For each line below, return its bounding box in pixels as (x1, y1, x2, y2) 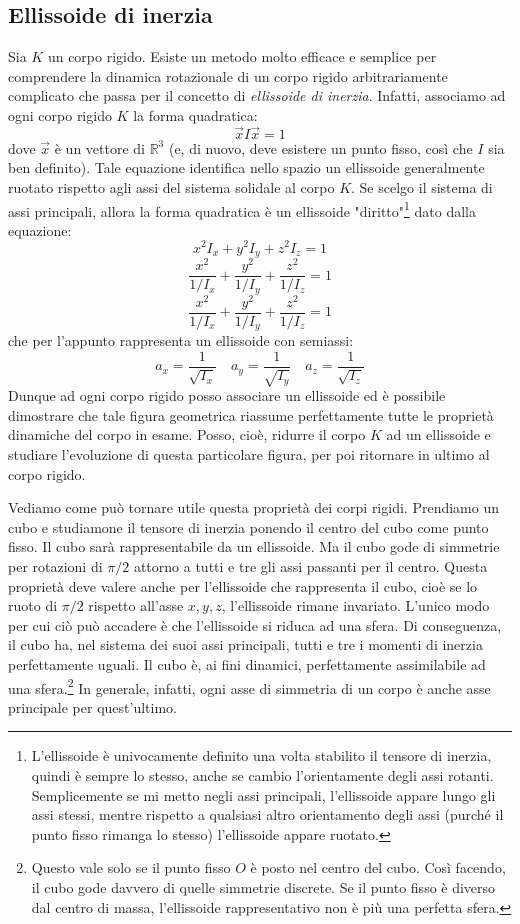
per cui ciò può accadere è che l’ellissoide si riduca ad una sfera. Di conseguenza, (8, 614, 502, 635)
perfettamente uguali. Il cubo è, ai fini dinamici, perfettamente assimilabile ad (8, 653, 486, 674)
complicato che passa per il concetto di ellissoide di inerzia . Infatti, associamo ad (8, 85, 506, 106)
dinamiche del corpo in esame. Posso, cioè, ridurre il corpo (8, 424, 366, 445)
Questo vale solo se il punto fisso (31, 857, 231, 878)
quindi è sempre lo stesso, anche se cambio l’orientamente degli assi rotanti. (31, 764, 494, 785)
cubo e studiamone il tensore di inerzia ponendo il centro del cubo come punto (8, 516, 489, 537)
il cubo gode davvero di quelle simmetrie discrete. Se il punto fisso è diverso (31, 876, 496, 897)
